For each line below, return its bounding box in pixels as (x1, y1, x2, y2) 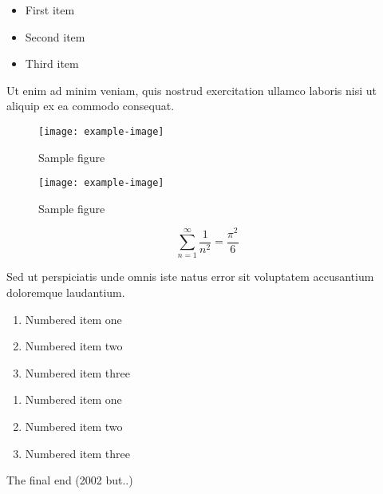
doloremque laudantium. (6, 283, 125, 300)
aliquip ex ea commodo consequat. (6, 97, 175, 114)
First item (25, 2, 75, 18)
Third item (25, 55, 79, 72)
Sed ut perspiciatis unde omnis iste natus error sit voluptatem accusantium (6, 268, 374, 285)
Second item (25, 28, 85, 45)
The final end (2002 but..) (6, 472, 133, 488)
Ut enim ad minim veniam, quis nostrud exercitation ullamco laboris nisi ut (6, 81, 377, 98)
